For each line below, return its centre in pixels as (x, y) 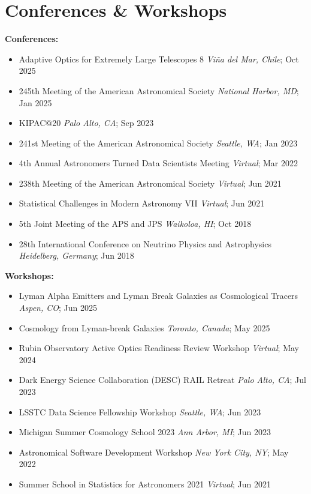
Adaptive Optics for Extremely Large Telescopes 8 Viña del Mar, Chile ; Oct (159, 59)
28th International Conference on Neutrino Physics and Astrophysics (145, 243)
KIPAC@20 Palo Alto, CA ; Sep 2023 (86, 123)
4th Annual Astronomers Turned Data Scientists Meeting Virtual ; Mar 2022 (158, 163)
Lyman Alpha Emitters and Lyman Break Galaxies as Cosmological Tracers (158, 296)
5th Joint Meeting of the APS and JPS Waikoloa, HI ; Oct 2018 (135, 224)
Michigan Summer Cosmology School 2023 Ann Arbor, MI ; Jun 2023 (145, 432)
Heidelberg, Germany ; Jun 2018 (76, 255)
